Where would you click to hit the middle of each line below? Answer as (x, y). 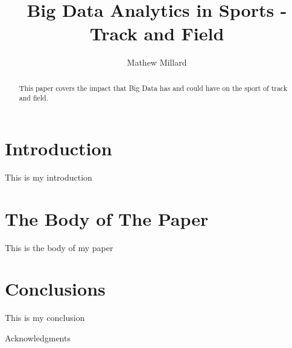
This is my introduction (49, 177)
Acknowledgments (38, 337)
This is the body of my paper (59, 247)
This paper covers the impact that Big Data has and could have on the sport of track (153, 88)
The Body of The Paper (107, 218)
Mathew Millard (157, 62)
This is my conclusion (45, 318)
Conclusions (55, 289)
